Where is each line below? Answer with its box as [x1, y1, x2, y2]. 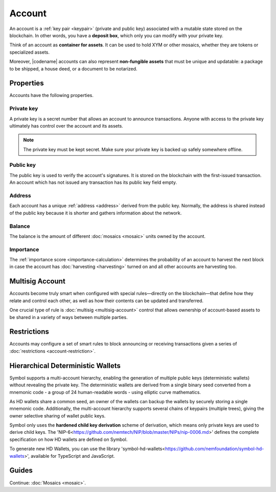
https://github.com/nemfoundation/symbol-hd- [165, 446, 264, 452]
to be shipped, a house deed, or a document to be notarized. [9, 65, 137, 71]
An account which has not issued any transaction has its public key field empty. [9, 179, 177, 186]
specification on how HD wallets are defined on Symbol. [9, 436, 128, 442]
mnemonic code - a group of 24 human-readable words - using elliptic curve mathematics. [9, 389, 201, 395]
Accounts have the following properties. [9, 92, 94, 99]
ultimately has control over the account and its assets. [9, 122, 124, 129]
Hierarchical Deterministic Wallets [9, 361, 121, 370]
